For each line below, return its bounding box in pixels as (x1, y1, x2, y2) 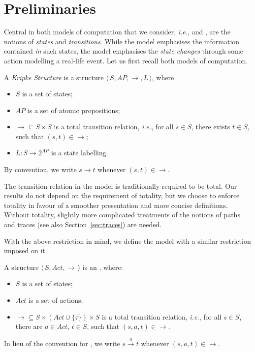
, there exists (191, 121, 230, 132)
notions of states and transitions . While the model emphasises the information (4, 36, 240, 46)
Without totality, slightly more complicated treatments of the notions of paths (4, 209, 240, 220)
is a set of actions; (29, 295, 83, 305)
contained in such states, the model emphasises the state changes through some (4, 46, 243, 56)
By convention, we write (4, 164, 77, 175)
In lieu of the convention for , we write (4, 338, 120, 348)
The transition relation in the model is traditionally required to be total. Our (4, 180, 237, 191)
